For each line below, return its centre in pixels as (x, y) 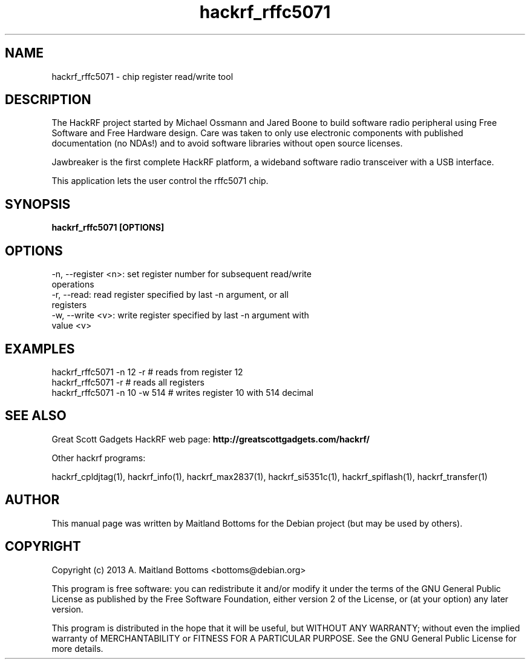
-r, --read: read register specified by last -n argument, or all (170, 295)
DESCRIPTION (48, 100)
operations (73, 284)
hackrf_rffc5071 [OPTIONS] (108, 228)
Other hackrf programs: (99, 458)
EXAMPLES (40, 349)
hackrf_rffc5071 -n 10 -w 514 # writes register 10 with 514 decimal (182, 392)
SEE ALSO (36, 416)
